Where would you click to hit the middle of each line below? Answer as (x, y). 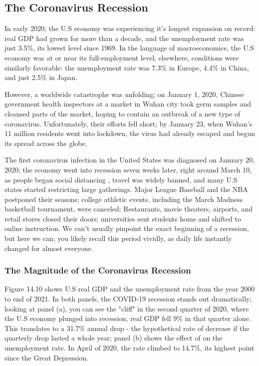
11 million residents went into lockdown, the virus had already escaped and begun (130, 133)
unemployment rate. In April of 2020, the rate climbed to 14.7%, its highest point (129, 348)
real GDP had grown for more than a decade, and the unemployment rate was (124, 38)
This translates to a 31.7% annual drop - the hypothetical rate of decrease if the (127, 328)
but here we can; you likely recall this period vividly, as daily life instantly (118, 238)
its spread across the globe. (46, 143)
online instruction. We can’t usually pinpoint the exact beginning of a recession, (127, 228)
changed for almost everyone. (49, 248)
